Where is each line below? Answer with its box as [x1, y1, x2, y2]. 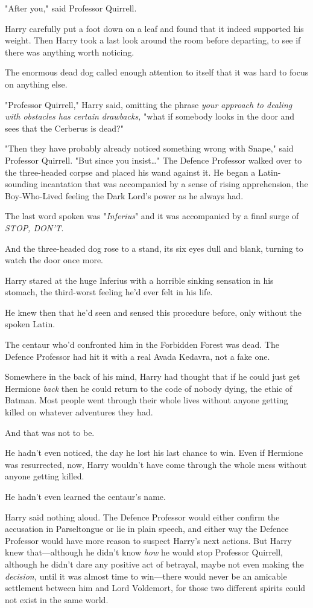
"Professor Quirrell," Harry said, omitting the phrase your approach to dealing [5, 98, 292, 110]
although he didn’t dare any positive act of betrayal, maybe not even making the [5, 557, 304, 570]
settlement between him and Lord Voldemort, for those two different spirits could [5, 581, 306, 594]
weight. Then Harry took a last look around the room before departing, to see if [5, 34, 301, 46]
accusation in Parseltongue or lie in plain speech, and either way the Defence [5, 522, 289, 535]
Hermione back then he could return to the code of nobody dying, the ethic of [5, 382, 292, 394]
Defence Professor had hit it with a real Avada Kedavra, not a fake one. [5, 350, 270, 362]
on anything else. [5, 77, 68, 90]
